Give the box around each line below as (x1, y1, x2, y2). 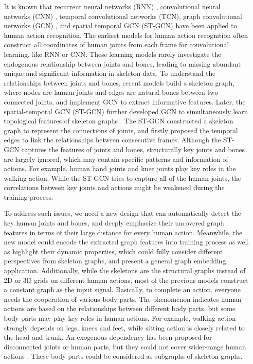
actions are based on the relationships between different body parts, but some (4, 303, 235, 313)
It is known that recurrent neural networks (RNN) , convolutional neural (4, 1, 221, 11)
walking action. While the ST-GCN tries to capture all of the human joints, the (4, 173, 241, 183)
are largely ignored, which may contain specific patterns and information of (4, 154, 228, 164)
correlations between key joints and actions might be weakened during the (4, 182, 225, 192)
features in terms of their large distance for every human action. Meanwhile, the (4, 227, 243, 237)
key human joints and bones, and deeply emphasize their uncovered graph (4, 218, 224, 228)
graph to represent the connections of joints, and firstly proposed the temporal (4, 125, 238, 135)
